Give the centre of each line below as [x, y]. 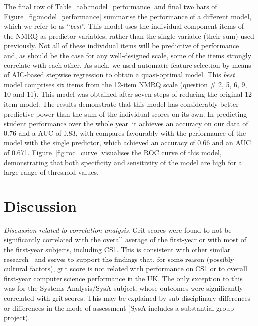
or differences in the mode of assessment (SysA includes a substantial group [119, 307]
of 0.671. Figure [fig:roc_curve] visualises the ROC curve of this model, [113, 152]
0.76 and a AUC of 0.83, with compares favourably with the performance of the [125, 133]
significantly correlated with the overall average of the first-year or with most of [125, 239]
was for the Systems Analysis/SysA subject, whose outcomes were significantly [124, 288]
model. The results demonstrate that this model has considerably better [129, 103]
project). [17, 317]
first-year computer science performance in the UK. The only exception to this [123, 278]
